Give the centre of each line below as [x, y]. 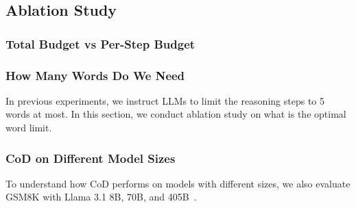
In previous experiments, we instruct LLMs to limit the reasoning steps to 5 [165, 100]
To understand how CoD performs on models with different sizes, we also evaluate [178, 183]
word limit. [29, 128]
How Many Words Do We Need [95, 75]
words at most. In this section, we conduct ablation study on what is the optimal [176, 114]
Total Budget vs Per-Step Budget [100, 43]
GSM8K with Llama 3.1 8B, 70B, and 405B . [101, 197]
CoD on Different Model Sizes [91, 158]
